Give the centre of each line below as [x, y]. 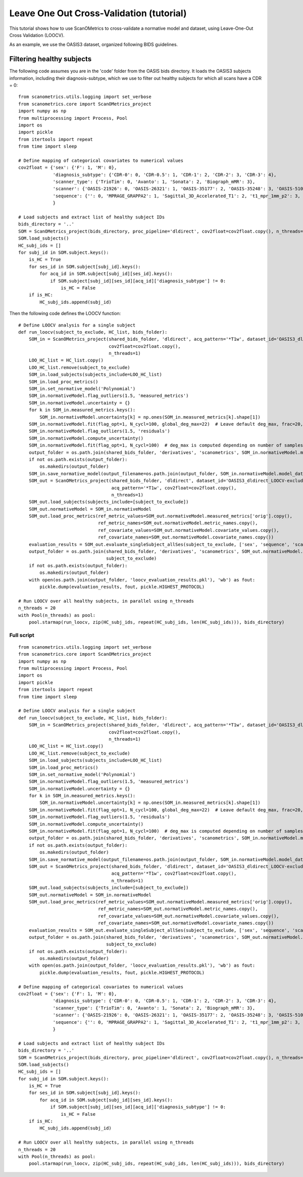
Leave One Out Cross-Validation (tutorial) [98, 13]
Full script [22, 635]
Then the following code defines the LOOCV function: [65, 313]
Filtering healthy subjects [50, 59]
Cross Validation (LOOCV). [37, 35]
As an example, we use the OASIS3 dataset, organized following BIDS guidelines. [94, 44]
